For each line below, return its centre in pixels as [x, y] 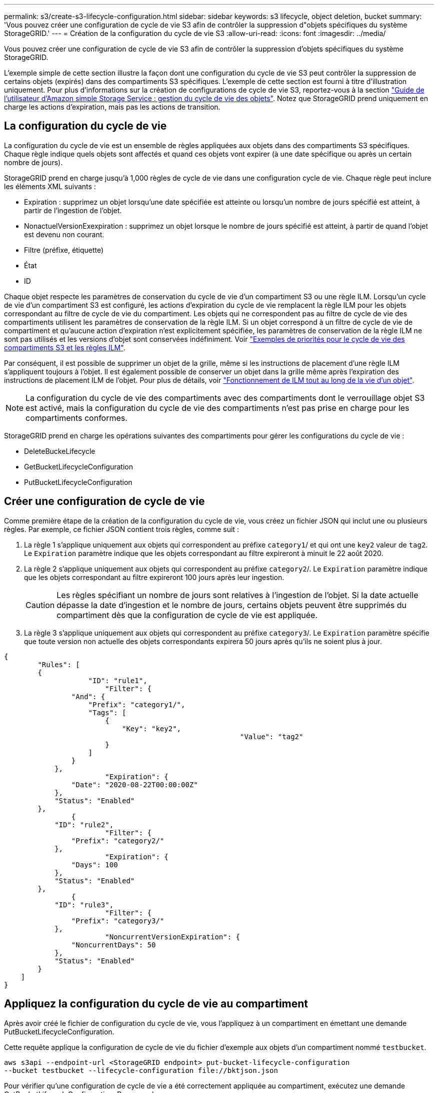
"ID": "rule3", [84, 905]
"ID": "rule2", [84, 825]
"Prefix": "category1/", [137, 704]
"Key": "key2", [152, 728]
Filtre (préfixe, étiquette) [64, 250]
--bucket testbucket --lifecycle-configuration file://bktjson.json [141, 1070]
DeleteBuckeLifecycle [60, 451]
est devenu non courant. [64, 234]
